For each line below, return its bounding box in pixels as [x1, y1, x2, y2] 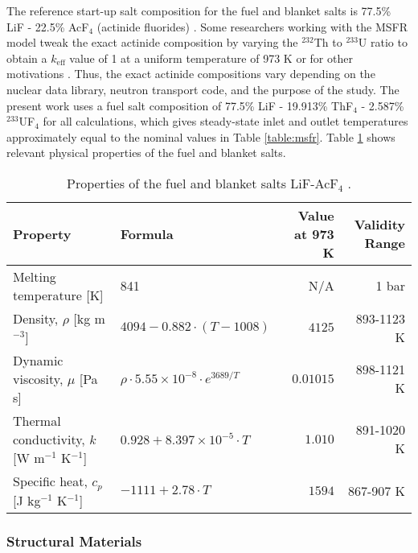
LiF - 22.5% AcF [6, 18, 89, 35]
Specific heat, [13, 471, 88, 490]
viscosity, [13, 369, 64, 388]
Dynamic [13, 350, 64, 369]
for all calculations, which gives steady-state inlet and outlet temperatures [43, 113, 408, 130]
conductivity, [13, 429, 85, 448]
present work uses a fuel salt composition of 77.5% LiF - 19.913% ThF [6, 97, 354, 113]
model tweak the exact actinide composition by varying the [6, 34, 298, 51]
